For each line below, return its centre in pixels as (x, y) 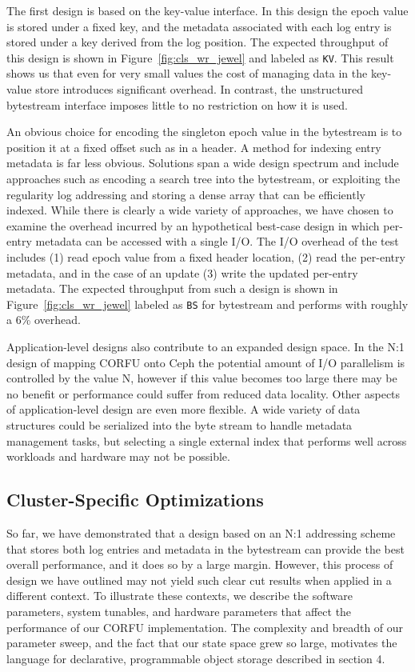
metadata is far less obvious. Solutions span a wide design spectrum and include (203, 163)
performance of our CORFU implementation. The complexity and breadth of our (205, 627)
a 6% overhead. (44, 320)
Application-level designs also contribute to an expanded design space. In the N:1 (206, 346)
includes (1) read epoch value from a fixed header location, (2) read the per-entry (206, 256)
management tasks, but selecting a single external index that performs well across (207, 440)
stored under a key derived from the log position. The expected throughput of (198, 42)
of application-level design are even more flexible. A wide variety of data (184, 409)
